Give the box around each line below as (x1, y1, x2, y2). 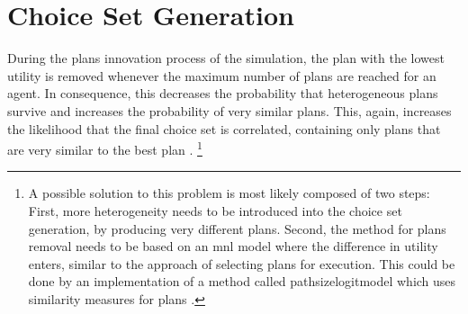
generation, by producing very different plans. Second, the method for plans (28, 219, 446, 238)
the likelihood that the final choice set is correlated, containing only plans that (7, 119, 441, 138)
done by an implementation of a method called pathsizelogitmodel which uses (28, 272, 456, 291)
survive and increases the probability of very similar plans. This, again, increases (7, 101, 452, 120)
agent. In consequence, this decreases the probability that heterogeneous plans (7, 84, 438, 103)
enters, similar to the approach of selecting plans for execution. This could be (28, 254, 455, 273)
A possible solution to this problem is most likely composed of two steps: (28, 184, 430, 202)
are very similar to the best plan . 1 (7, 138, 202, 158)
